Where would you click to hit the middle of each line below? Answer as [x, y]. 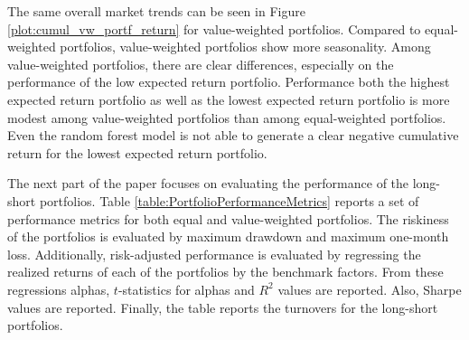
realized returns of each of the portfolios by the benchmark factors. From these [225, 272]
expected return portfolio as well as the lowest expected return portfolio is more [229, 99]
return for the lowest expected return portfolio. [137, 152]
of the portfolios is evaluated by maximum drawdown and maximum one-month [228, 236]
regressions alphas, [59, 289]
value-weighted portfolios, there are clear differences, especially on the [201, 64]
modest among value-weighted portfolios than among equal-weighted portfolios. [227, 117]
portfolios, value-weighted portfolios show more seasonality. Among [245, 47]
